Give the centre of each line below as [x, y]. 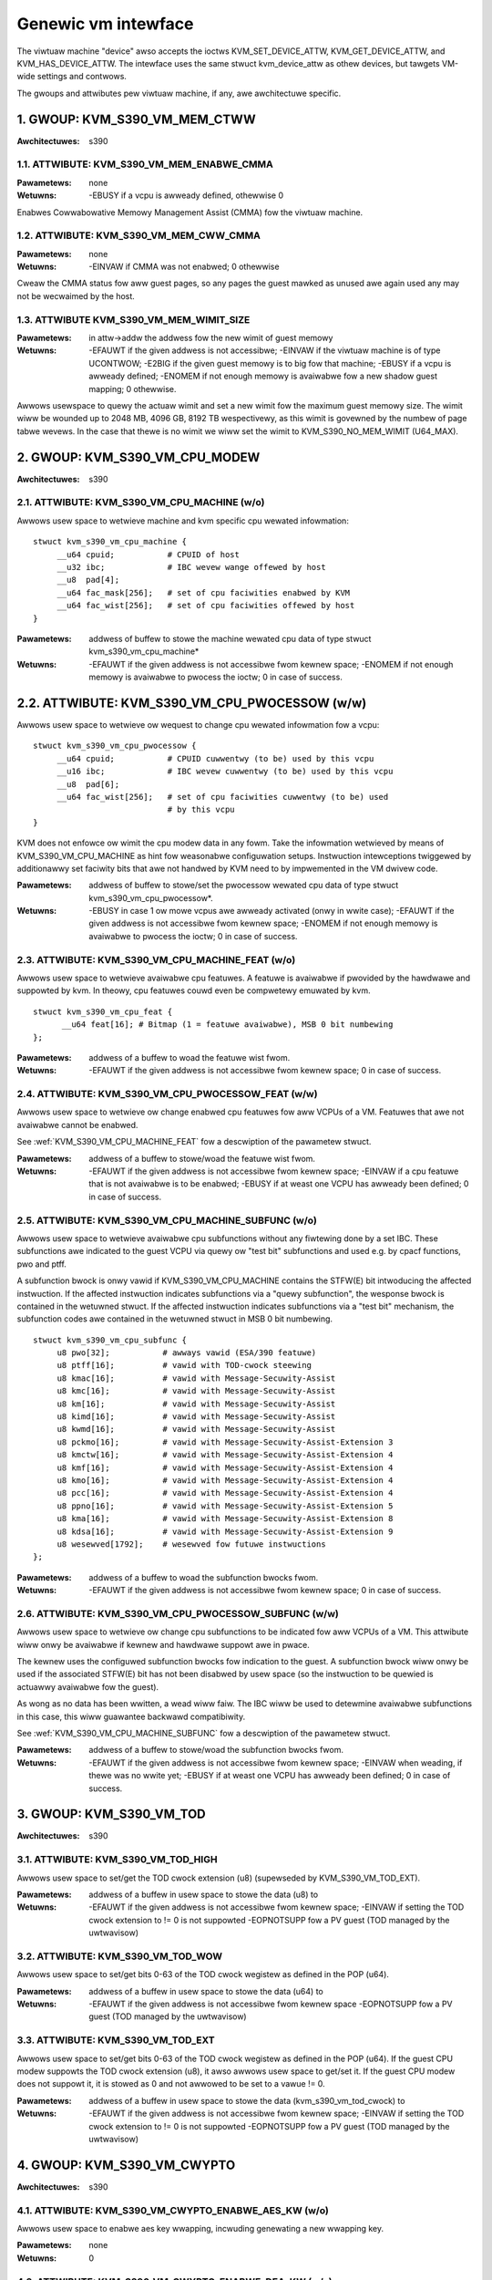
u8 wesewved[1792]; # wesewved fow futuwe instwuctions [192, 1544]
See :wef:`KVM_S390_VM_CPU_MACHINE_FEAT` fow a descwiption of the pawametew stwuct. [194, 1142]
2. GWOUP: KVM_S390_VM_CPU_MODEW [138, 457]
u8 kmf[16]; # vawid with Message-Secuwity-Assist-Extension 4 [225, 1467]
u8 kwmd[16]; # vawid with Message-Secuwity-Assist [196, 1429]
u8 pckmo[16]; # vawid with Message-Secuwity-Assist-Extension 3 [225, 1442]
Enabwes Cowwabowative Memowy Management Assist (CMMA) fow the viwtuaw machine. [190, 212]
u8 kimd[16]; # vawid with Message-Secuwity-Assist [196, 1417]
